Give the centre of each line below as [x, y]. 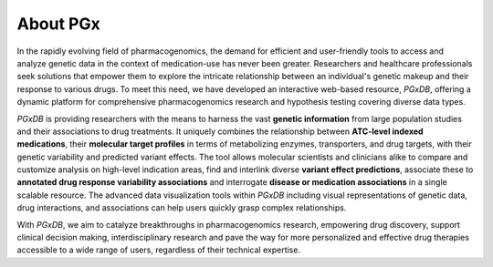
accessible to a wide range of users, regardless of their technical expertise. [159, 250]
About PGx [58, 24]
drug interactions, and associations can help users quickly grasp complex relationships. [182, 208]
